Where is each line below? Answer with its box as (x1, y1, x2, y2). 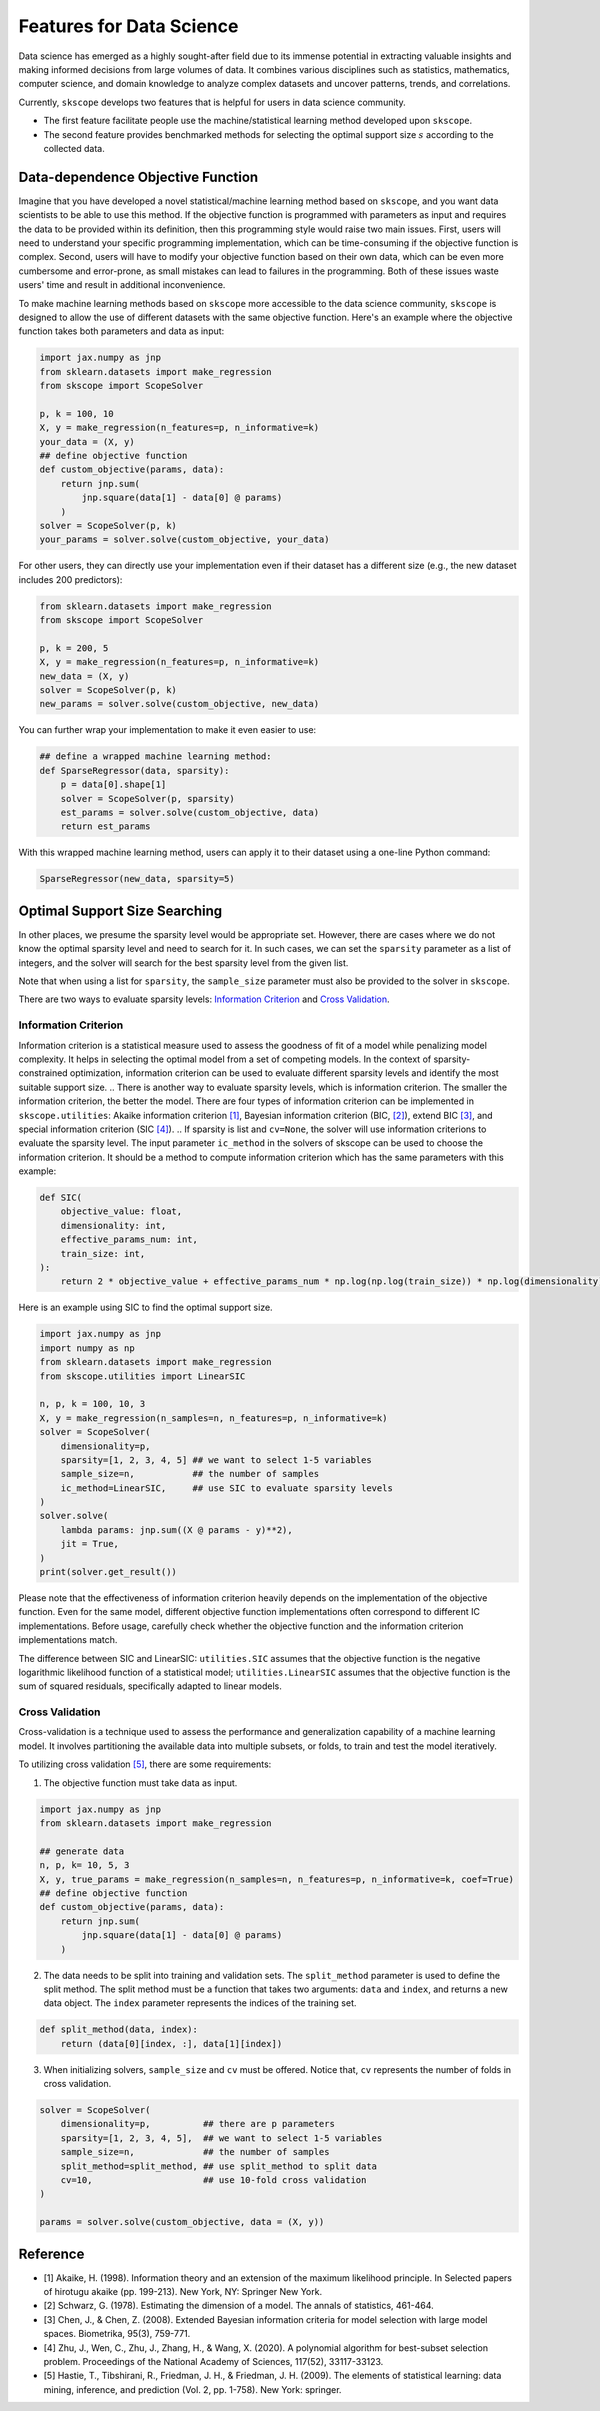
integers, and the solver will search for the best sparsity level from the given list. (18, 956, 349, 969)
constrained (18, 1067, 69, 1079)
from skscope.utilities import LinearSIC (39, 1370, 246, 1382)
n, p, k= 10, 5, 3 (39, 1860, 130, 1871)
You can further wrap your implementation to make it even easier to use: (18, 724, 317, 736)
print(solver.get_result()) (39, 1566, 177, 1578)
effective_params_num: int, (60, 1234, 199, 1245)
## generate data (39, 1845, 125, 1857)
